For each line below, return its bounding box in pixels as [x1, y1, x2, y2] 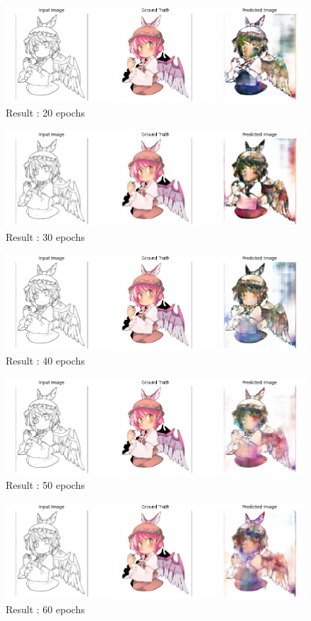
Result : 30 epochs [6, 229, 85, 244]
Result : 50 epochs [6, 478, 85, 492]
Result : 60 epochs [6, 601, 85, 616]
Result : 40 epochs [6, 353, 85, 368]
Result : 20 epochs [6, 105, 85, 120]
